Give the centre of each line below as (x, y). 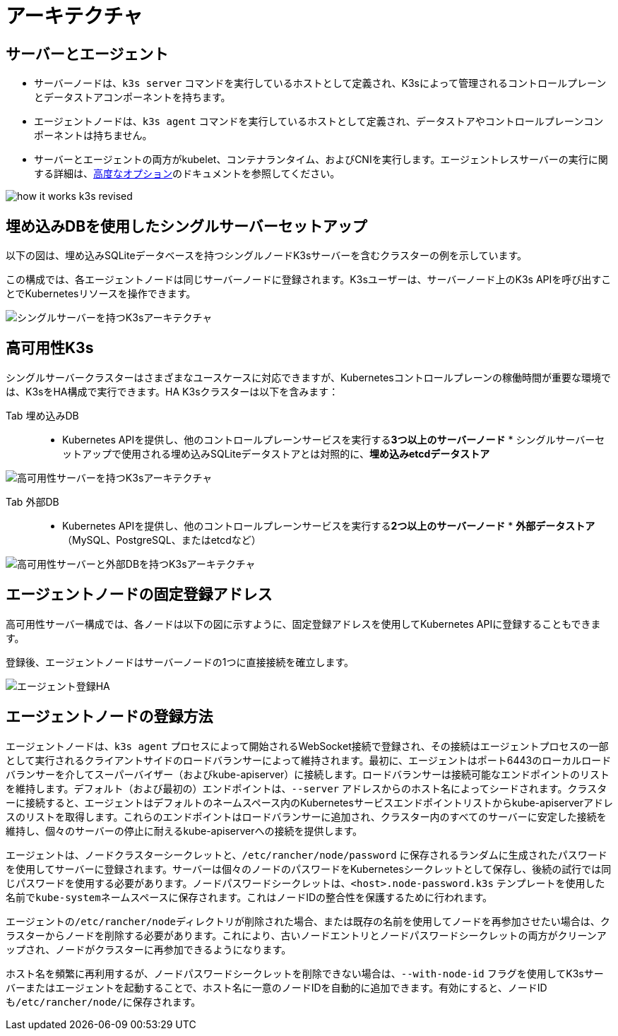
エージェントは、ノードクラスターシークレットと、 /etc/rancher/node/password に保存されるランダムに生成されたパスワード (307, 855)
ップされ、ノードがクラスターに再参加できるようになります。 (149, 949)
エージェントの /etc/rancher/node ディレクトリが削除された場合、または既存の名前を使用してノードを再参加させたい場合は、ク (308, 921)
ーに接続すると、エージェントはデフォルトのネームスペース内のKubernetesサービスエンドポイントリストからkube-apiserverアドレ (309, 802)
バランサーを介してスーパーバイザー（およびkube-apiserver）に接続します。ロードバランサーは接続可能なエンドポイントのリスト (308, 774)
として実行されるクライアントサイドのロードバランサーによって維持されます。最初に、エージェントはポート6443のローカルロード (309, 760)
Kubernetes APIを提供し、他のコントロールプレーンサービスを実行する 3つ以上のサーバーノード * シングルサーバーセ (334, 439)
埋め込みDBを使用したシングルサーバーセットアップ (186, 226)
